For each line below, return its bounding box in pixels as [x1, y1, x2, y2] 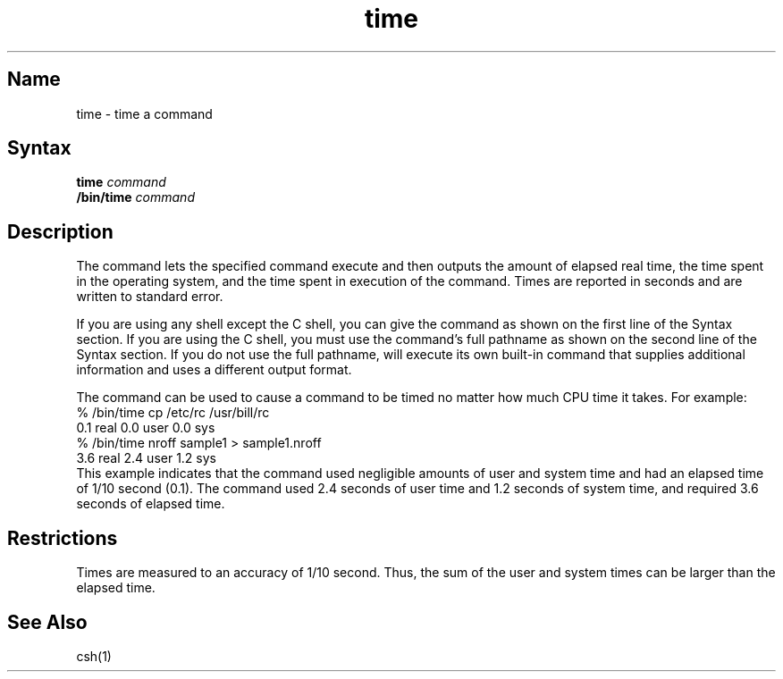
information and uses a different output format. [76, 362, 352, 378]
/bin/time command [76, 189, 195, 205]
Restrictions [7, 526, 118, 549]
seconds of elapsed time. [76, 496, 225, 512]
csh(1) [76, 648, 112, 664]
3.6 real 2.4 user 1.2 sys [76, 450, 216, 466]
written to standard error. [76, 289, 223, 305]
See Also [7, 610, 88, 633]
